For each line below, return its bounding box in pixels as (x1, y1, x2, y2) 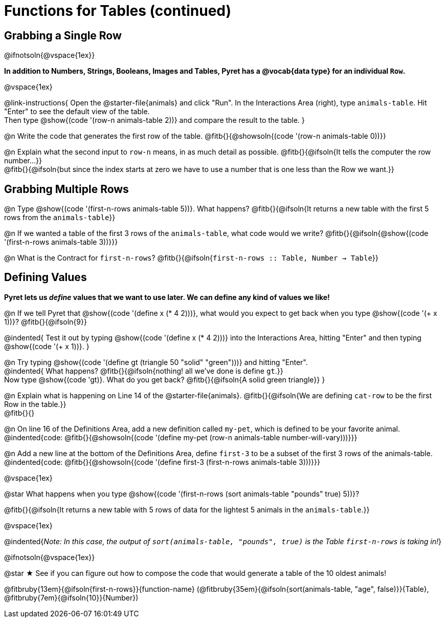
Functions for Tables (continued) (4, 2, 232, 19)
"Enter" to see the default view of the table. (4, 107, 150, 116)
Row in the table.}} (4, 399, 66, 409)
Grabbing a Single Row (4, 29, 122, 42)
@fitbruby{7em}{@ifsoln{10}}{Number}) (4, 593, 139, 602)
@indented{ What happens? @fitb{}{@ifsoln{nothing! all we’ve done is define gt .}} (4, 366, 283, 375)
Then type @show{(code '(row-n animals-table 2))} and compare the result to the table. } (4, 116, 305, 125)
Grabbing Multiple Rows (4, 182, 129, 196)
